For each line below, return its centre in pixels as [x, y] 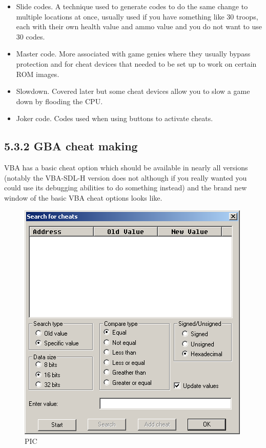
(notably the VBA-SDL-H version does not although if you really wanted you [126, 177]
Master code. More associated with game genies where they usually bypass [133, 54]
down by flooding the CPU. [59, 101]
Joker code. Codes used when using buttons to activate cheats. [115, 118]
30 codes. [30, 36]
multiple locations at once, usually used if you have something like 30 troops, [137, 16]
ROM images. [38, 74]
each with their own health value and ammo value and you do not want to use [139, 26]
